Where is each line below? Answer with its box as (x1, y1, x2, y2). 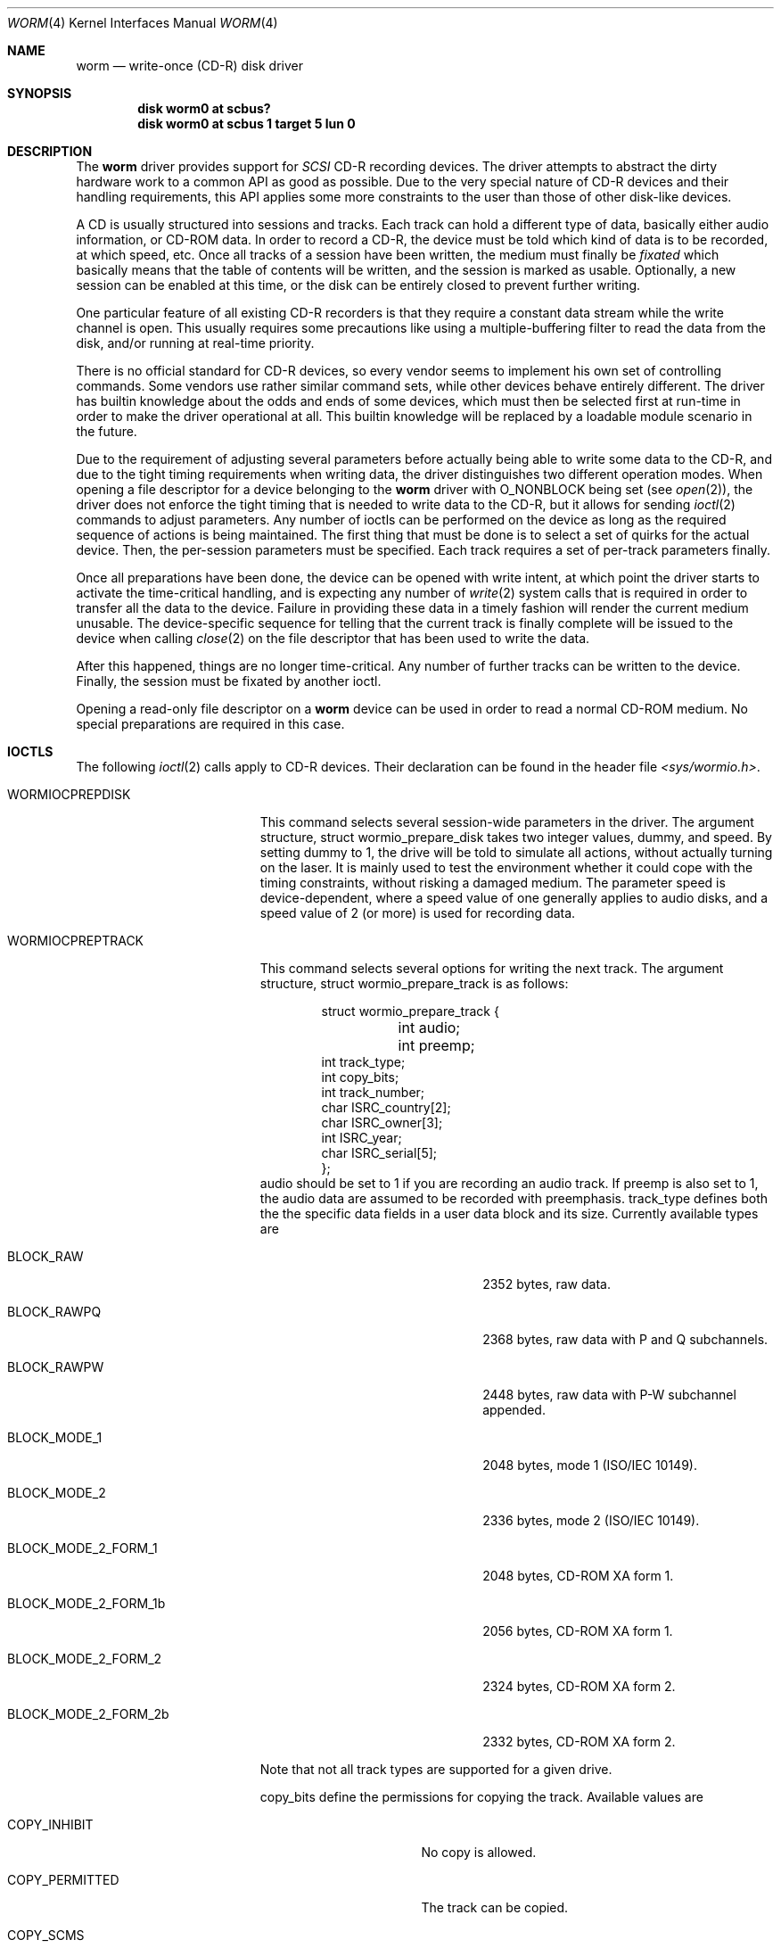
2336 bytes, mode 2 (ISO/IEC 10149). (482, 1513, 700, 1528)
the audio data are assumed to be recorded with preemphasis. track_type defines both (259, 1191, 769, 1206)
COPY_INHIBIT (7, 1817, 94, 1832)
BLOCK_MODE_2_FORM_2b (7, 1706, 169, 1721)
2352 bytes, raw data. (482, 1276, 611, 1292)
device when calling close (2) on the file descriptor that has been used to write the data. (76, 631, 590, 646)
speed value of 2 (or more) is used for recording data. (259, 905, 576, 920)
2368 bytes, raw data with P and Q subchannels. (482, 1332, 769, 1347)
